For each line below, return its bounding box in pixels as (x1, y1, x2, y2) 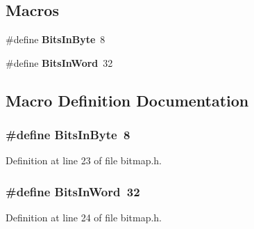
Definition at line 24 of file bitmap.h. (6, 210, 162, 225)
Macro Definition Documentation (6, 89, 249, 111)
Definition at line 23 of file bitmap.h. (6, 153, 162, 168)
